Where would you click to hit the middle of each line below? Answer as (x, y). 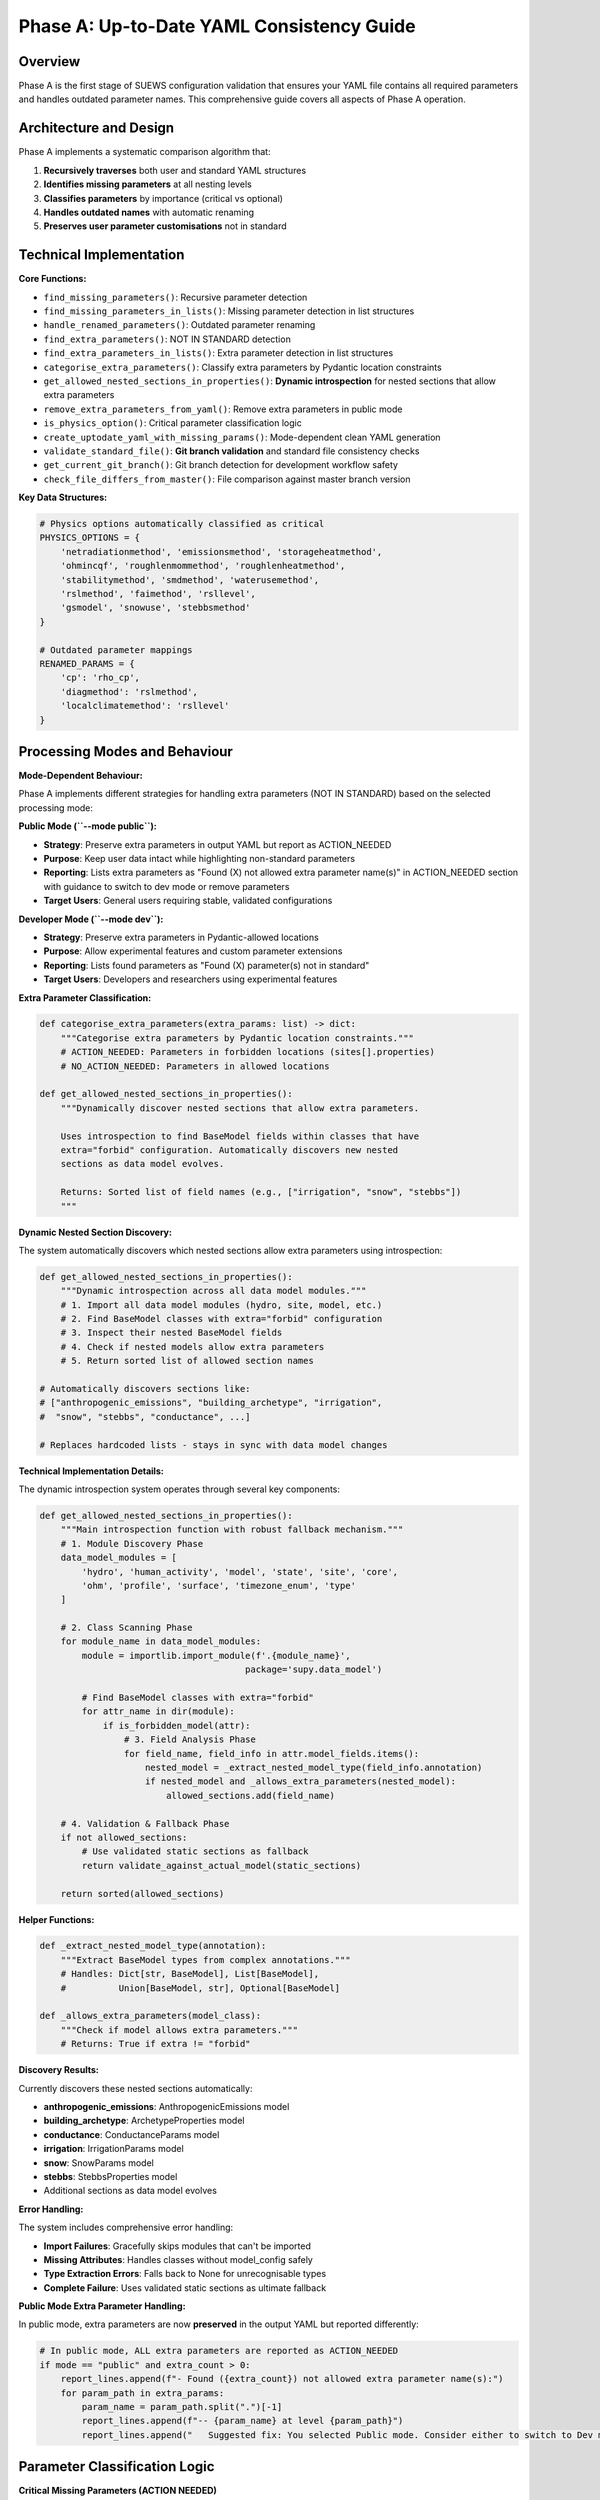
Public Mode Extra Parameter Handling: (102, 2306)
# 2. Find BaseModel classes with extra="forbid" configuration (221, 1319)
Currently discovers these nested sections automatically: (135, 2088)
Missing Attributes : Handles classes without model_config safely (178, 2259)
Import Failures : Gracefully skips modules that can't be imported (177, 2246)
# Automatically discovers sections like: (145, 1389)
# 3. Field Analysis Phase (190, 1739)
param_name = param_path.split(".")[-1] (182, 2406)
